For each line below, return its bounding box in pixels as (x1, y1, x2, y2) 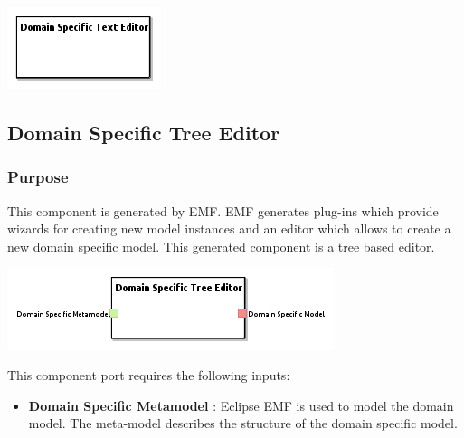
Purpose (7, 166, 69, 188)
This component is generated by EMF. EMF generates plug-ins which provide (7, 201, 439, 220)
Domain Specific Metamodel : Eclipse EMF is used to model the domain (28, 395, 454, 414)
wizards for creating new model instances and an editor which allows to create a (7, 219, 451, 238)
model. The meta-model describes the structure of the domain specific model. (28, 414, 458, 433)
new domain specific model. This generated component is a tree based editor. (7, 236, 435, 255)
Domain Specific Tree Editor (7, 118, 280, 146)
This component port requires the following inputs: (7, 365, 290, 384)
